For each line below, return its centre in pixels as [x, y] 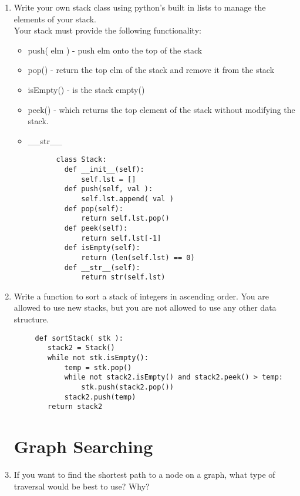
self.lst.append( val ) [127, 199]
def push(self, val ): [109, 189]
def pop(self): [94, 209]
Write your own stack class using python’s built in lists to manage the [140, 7]
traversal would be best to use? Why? [82, 486]
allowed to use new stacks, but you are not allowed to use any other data [145, 307]
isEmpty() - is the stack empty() [86, 89]
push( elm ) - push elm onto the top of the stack [115, 50]
